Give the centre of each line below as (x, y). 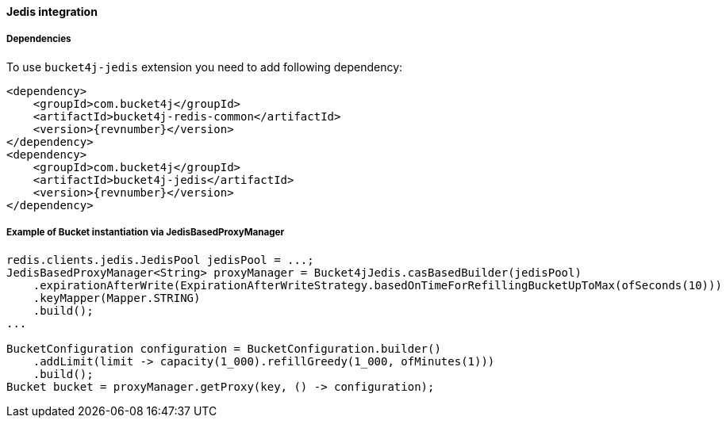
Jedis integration (52, 11)
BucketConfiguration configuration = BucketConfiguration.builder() (224, 348)
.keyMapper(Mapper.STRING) (117, 298)
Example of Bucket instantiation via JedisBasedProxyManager (146, 233)
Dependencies (39, 39)
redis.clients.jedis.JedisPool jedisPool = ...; (160, 260)
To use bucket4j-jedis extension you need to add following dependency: (205, 67)
